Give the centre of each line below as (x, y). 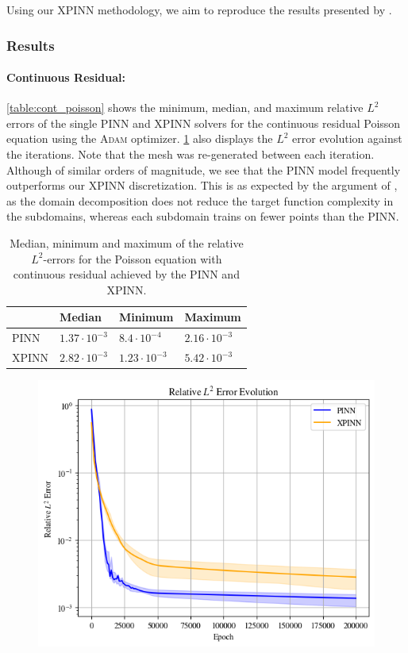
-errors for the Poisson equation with (133, 258)
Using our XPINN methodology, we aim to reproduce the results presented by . (199, 10)
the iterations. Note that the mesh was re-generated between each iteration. (191, 154)
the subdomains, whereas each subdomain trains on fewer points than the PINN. (203, 216)
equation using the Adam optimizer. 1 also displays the (140, 138)
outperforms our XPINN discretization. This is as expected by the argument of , (202, 185)
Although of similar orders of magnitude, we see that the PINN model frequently (204, 169)
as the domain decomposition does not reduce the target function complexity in (200, 200)
